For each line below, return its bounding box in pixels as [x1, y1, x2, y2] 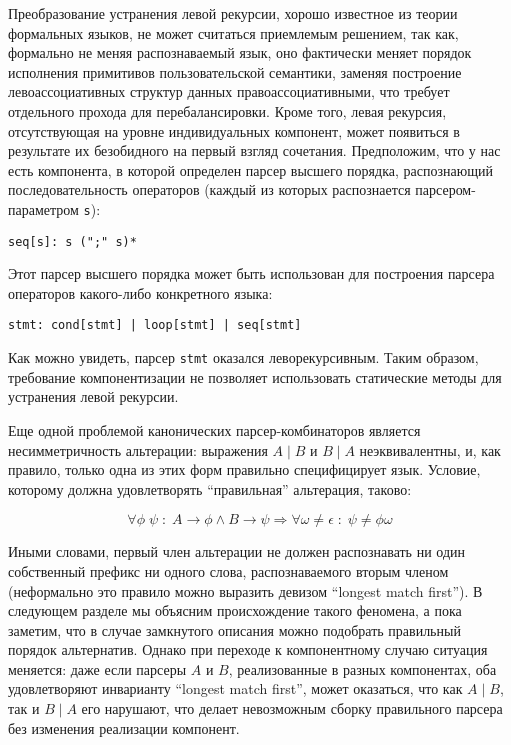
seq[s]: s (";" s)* [8, 234, 137, 249]
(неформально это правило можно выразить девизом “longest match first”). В [8, 580, 483, 601]
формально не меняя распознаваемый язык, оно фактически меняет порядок [8, 42, 472, 63]
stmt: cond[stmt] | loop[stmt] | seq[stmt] [8, 318, 302, 333]
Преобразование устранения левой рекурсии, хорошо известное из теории [8, 3, 458, 23]
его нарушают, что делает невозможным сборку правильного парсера [81, 698, 503, 719]
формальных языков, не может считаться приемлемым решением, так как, [8, 22, 459, 43]
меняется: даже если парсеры [8, 658, 187, 679]
